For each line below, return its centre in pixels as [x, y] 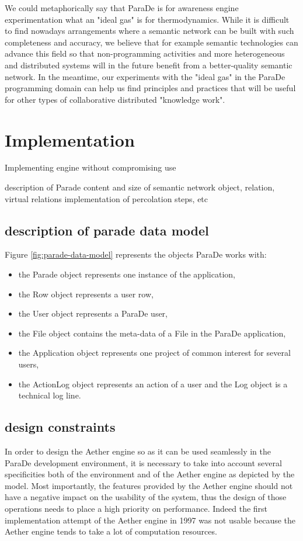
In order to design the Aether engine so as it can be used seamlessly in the [138, 451]
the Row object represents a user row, [86, 294]
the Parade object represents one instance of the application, [127, 274]
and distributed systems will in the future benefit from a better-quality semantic [149, 65]
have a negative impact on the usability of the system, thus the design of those [146, 497]
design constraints [60, 427]
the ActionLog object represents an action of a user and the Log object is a [153, 384]
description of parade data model [107, 230]
